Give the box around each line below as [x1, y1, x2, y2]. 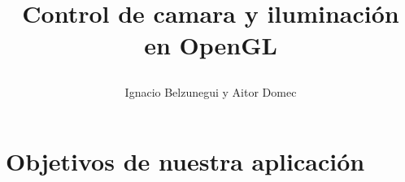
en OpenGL [144, 28, 277, 62]
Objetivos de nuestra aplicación [6, 145, 365, 178]
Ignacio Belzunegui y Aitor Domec [124, 83, 297, 100]
